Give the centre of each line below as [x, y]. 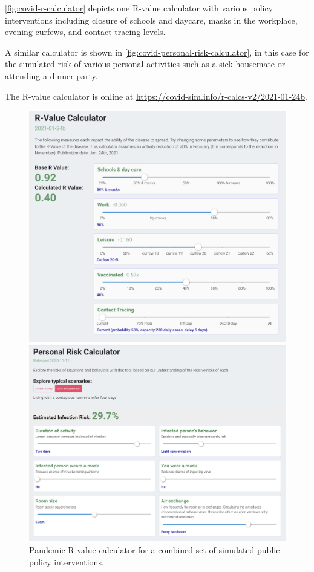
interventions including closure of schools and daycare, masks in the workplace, [151, 20]
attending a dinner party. [51, 75]
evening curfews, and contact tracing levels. [85, 32]
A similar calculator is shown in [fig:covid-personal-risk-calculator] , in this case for [157, 52]
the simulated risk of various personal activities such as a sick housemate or [145, 64]
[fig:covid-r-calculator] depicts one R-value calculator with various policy [139, 8]
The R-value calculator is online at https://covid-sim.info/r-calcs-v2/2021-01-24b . [156, 96]
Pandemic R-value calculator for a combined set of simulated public [155, 549]
